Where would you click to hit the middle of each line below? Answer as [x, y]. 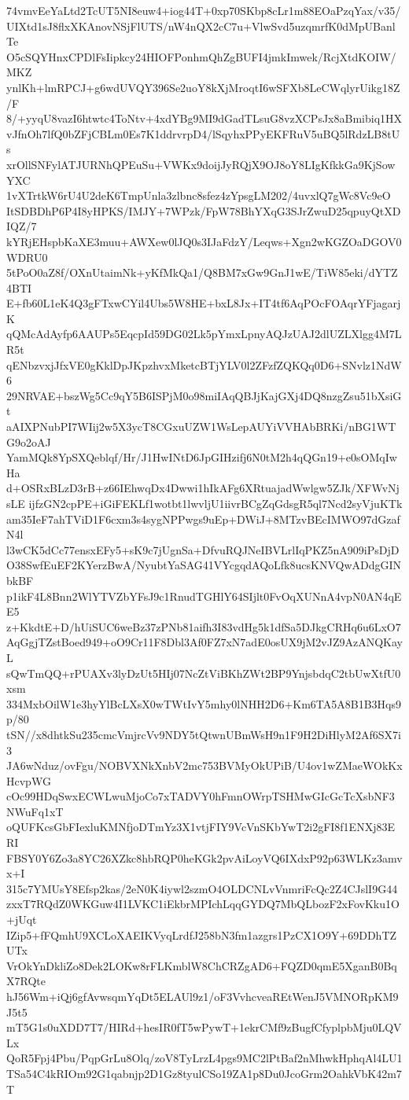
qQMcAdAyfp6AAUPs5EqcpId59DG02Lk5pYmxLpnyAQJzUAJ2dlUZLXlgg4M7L [204, 334]
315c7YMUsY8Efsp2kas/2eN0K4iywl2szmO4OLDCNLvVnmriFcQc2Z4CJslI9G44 [202, 888]
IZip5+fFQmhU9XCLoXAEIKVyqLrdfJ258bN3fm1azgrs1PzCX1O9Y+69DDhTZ [202, 934]
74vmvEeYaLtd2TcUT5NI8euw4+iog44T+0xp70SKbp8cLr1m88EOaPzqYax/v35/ [204, 10]
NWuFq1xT [35, 811]
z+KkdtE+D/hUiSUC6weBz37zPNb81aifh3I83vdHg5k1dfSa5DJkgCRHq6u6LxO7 [204, 626]
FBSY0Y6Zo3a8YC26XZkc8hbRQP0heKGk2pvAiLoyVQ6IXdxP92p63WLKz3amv [204, 857]
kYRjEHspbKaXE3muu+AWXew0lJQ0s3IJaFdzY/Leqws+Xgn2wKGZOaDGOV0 [204, 241]
